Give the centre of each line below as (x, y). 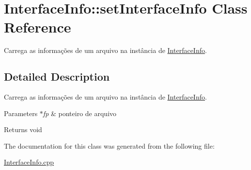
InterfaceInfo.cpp (29, 162)
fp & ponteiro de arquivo (80, 113)
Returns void (23, 129)
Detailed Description (57, 76)
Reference (38, 27)
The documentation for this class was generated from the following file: (109, 145)
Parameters (21, 113)
